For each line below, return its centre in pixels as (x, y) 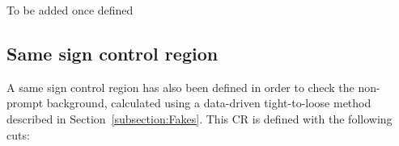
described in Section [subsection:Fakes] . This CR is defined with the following (199, 118)
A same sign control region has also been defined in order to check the (180, 87)
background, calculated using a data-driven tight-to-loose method (209, 103)
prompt (25, 103)
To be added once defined (70, 10)
